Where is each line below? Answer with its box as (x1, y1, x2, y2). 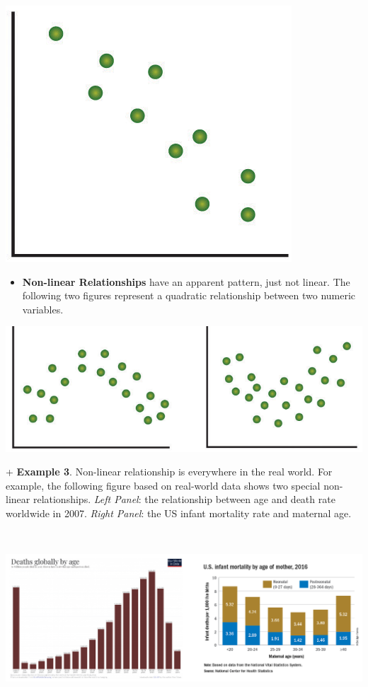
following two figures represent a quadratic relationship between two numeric (22, 288, 356, 303)
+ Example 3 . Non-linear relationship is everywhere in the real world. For (6, 464, 333, 479)
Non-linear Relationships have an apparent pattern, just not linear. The (22, 274, 350, 289)
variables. (22, 301, 64, 316)
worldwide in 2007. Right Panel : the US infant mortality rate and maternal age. (6, 505, 352, 520)
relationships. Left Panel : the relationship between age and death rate (33, 492, 335, 507)
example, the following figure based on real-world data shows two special (6, 478, 321, 492)
